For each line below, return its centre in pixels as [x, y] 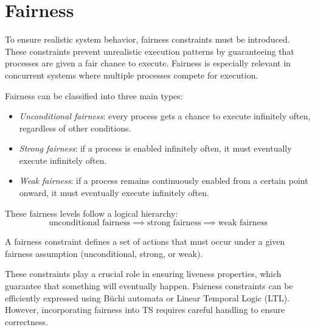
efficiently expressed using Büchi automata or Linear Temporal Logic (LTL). [147, 297]
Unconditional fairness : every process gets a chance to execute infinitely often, [165, 116]
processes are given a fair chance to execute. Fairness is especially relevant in [148, 63]
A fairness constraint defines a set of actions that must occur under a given [145, 241]
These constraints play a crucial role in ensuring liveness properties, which [143, 274]
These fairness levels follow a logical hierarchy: [92, 213]
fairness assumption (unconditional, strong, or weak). [104, 253]
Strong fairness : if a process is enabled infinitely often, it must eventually [155, 148]
